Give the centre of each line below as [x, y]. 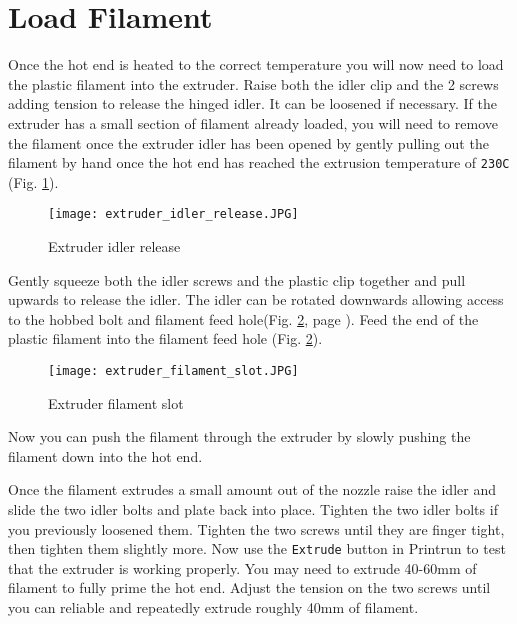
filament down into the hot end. [105, 455]
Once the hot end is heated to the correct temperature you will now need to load [256, 64]
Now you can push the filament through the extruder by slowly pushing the [239, 436]
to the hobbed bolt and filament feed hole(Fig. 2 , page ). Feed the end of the [243, 318]
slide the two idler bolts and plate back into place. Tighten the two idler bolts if [253, 509]
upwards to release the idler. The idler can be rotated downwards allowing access [256, 299]
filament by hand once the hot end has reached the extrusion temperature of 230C [259, 162]
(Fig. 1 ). [33, 181]
